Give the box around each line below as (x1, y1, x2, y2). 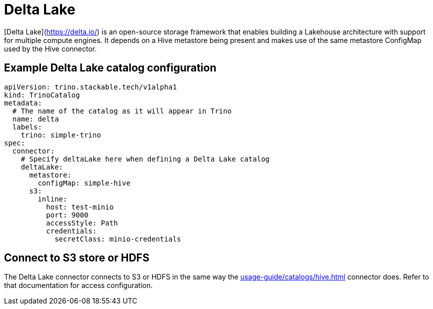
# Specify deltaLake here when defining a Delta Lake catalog (20, 154, 270, 163)
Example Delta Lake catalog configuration (4, 61, 216, 74)
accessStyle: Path (46, 218, 118, 227)
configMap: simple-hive (37, 178, 130, 187)
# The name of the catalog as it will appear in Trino (12, 106, 232, 115)
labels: (12, 122, 42, 131)
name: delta (12, 114, 59, 123)
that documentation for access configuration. (4, 281, 153, 290)
